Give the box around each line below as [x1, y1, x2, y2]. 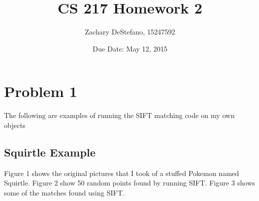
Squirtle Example [4, 144, 96, 159]
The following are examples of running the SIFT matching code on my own [4, 110, 235, 120]
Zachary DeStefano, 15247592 [84, 26, 175, 37]
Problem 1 [4, 81, 77, 101]
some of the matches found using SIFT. [4, 187, 125, 197]
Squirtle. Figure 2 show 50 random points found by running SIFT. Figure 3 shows [4, 177, 255, 188]
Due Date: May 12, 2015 [92, 43, 167, 53]
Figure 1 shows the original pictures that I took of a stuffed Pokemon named [4, 167, 239, 178]
